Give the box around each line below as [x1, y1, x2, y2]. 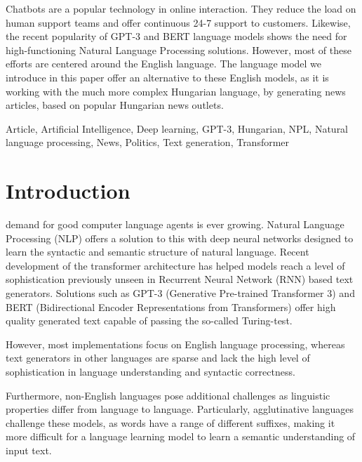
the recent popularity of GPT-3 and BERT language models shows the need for [6, 29, 347, 44]
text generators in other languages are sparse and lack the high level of [6, 350, 310, 365]
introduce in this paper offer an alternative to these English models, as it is [6, 70, 329, 84]
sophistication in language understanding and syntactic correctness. [6, 364, 295, 378]
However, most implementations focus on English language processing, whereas [6, 336, 345, 351]
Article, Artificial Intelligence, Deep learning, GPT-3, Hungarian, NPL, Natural [6, 121, 349, 136]
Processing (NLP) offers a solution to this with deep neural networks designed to [6, 230, 354, 245]
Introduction [6, 176, 130, 205]
